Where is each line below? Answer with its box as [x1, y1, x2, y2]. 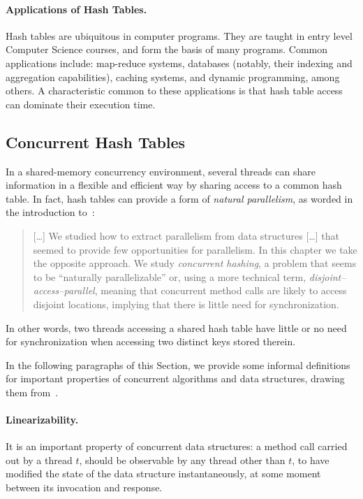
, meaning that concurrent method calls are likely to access [94, 283, 347, 298]
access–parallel [33, 283, 95, 298]
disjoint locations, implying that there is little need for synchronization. [33, 296, 339, 311]
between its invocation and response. [6, 480, 163, 495]
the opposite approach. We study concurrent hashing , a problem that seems [33, 256, 357, 270]
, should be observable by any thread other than [79, 452, 286, 467]
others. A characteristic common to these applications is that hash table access [6, 83, 343, 98]
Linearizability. [6, 412, 79, 427]
